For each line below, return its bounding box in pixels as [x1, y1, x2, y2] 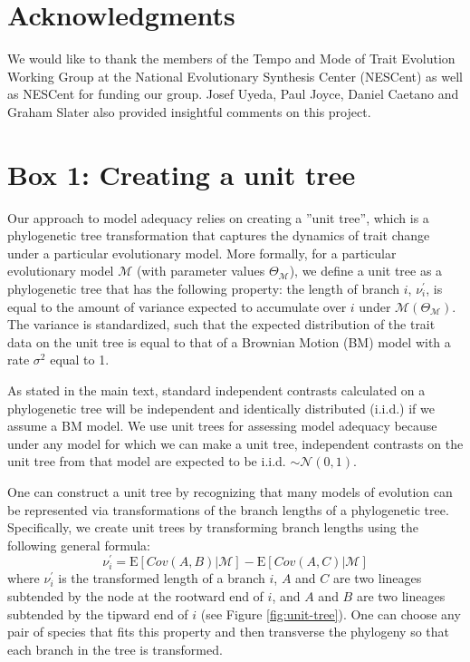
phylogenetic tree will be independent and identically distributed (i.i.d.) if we [7, 398, 435, 417]
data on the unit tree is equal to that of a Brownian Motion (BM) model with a [7, 332, 451, 351]
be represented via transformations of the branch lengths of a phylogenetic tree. [7, 500, 449, 519]
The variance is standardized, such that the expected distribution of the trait [7, 315, 436, 334]
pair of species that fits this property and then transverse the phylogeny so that [7, 622, 450, 641]
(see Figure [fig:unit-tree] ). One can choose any [200, 604, 461, 623]
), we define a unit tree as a [289, 261, 443, 280]
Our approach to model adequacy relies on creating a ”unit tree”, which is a [7, 208, 429, 227]
